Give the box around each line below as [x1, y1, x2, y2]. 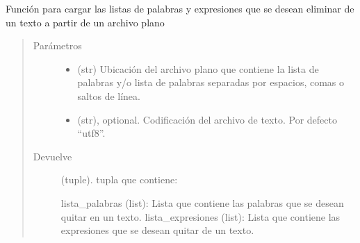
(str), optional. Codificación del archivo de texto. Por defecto [77, 112, 337, 126]
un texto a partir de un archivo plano [6, 15, 165, 29]
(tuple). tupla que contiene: [60, 172, 178, 187]
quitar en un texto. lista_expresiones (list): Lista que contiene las [60, 209, 341, 224]
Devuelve [33, 149, 72, 163]
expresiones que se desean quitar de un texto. [60, 223, 254, 237]
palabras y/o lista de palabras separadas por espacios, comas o [77, 75, 345, 90]
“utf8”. [77, 126, 106, 140]
